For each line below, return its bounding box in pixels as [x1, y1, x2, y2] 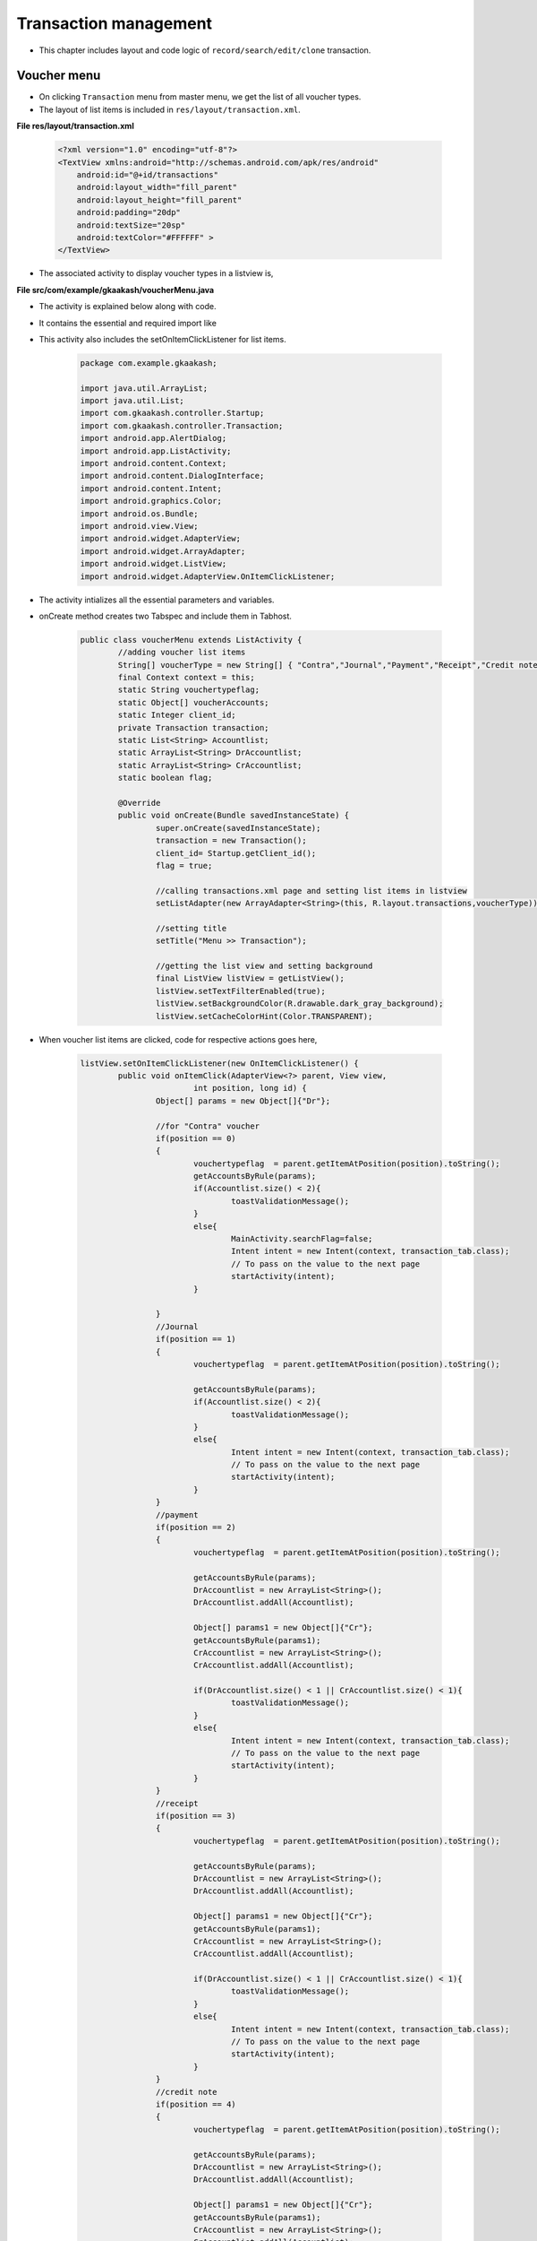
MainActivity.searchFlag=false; [231, 1233, 373, 1244]
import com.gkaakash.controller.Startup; [80, 408, 265, 419]
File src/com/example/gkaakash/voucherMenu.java [16, 284, 215, 295]
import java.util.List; [80, 395, 185, 406]
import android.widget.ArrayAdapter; [80, 546, 246, 556]
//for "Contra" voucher [155, 1120, 260, 1131]
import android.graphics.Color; [80, 496, 223, 506]
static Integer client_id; [117, 710, 236, 721]
